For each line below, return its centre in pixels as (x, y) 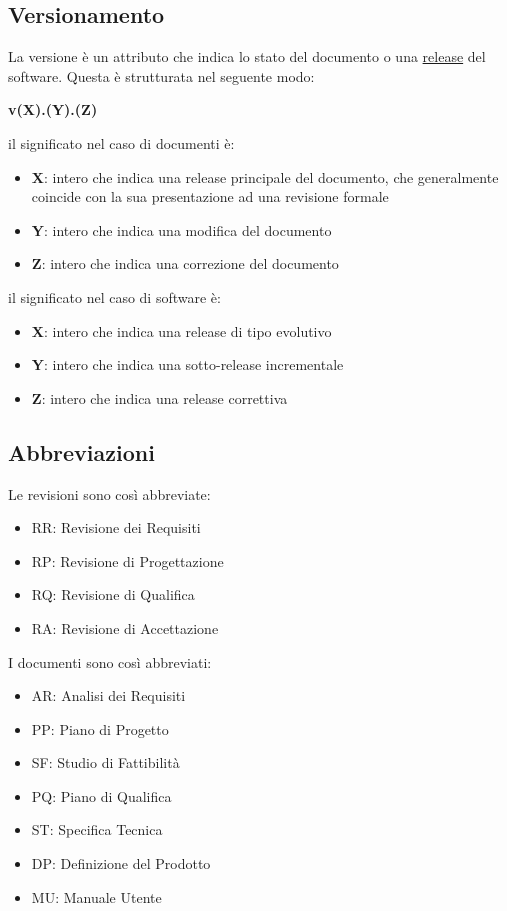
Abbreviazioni (81, 451)
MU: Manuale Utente (96, 896)
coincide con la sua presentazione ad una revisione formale (210, 196)
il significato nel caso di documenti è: (121, 142)
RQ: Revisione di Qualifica (113, 594)
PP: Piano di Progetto (100, 728)
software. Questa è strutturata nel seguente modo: (161, 75)
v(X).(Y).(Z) (53, 109)
